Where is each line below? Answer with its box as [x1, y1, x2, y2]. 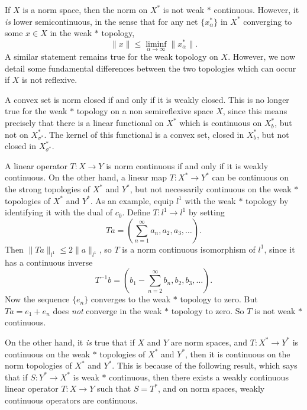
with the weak [185, 194, 236, 206]
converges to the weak [91, 293, 171, 305]
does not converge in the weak [53, 304, 162, 317]
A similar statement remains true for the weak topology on [5, 50, 218, 63]
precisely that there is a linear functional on [5, 117, 164, 129]
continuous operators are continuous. [5, 393, 138, 406]
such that [96, 382, 131, 395]
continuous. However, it [214, 4, 299, 15]
